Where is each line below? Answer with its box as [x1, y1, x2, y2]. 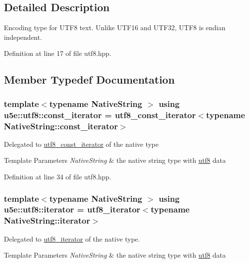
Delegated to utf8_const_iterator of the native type [4, 139, 159, 149]
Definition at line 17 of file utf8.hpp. [4, 48, 111, 58]
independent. [4, 32, 42, 42]
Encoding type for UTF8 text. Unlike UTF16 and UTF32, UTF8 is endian [4, 22, 226, 33]
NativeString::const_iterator [4, 120, 118, 132]
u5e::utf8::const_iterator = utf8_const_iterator [4, 108, 196, 121]
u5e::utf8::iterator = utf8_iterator [4, 203, 140, 215]
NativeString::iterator [4, 214, 90, 227]
